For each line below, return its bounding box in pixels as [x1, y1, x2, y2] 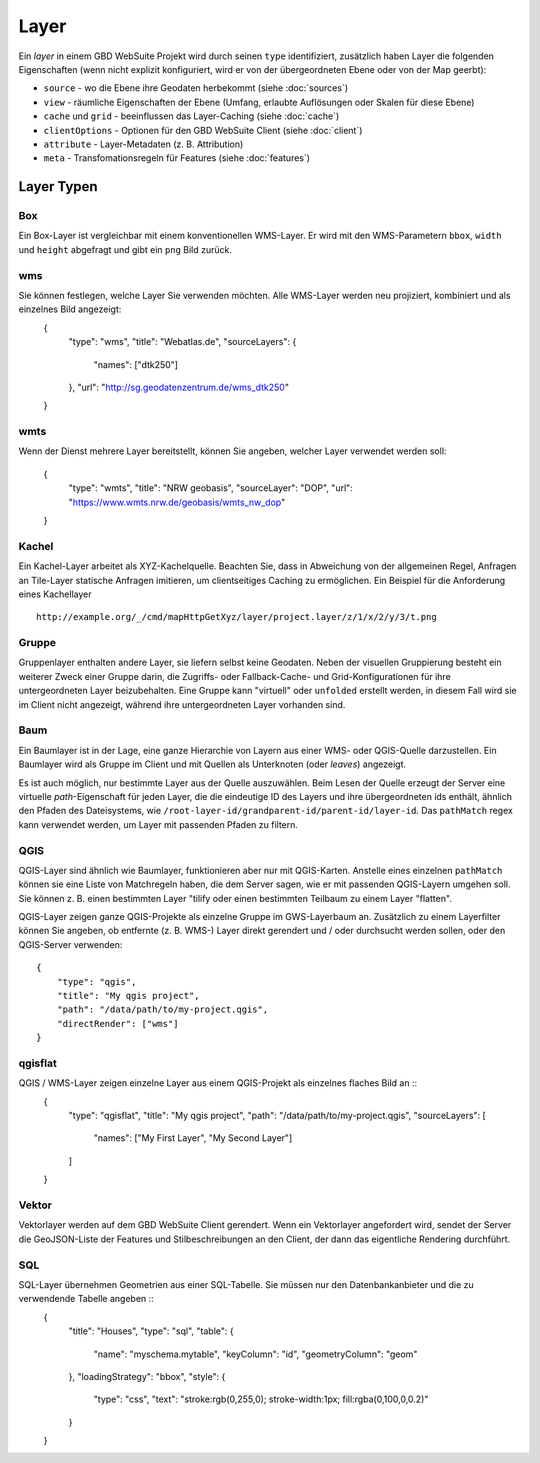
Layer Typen [18, 178, 99, 195]
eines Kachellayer [18, 588, 92, 600]
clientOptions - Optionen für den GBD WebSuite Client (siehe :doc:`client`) [43, 124, 363, 136]
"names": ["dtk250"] [93, 358, 179, 370]
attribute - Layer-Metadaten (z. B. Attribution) [43, 138, 244, 150]
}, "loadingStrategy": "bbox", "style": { [68, 1370, 226, 1382]
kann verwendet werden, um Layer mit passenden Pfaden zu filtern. [18, 818, 299, 830]
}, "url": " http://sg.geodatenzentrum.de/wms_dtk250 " [68, 381, 290, 393]
